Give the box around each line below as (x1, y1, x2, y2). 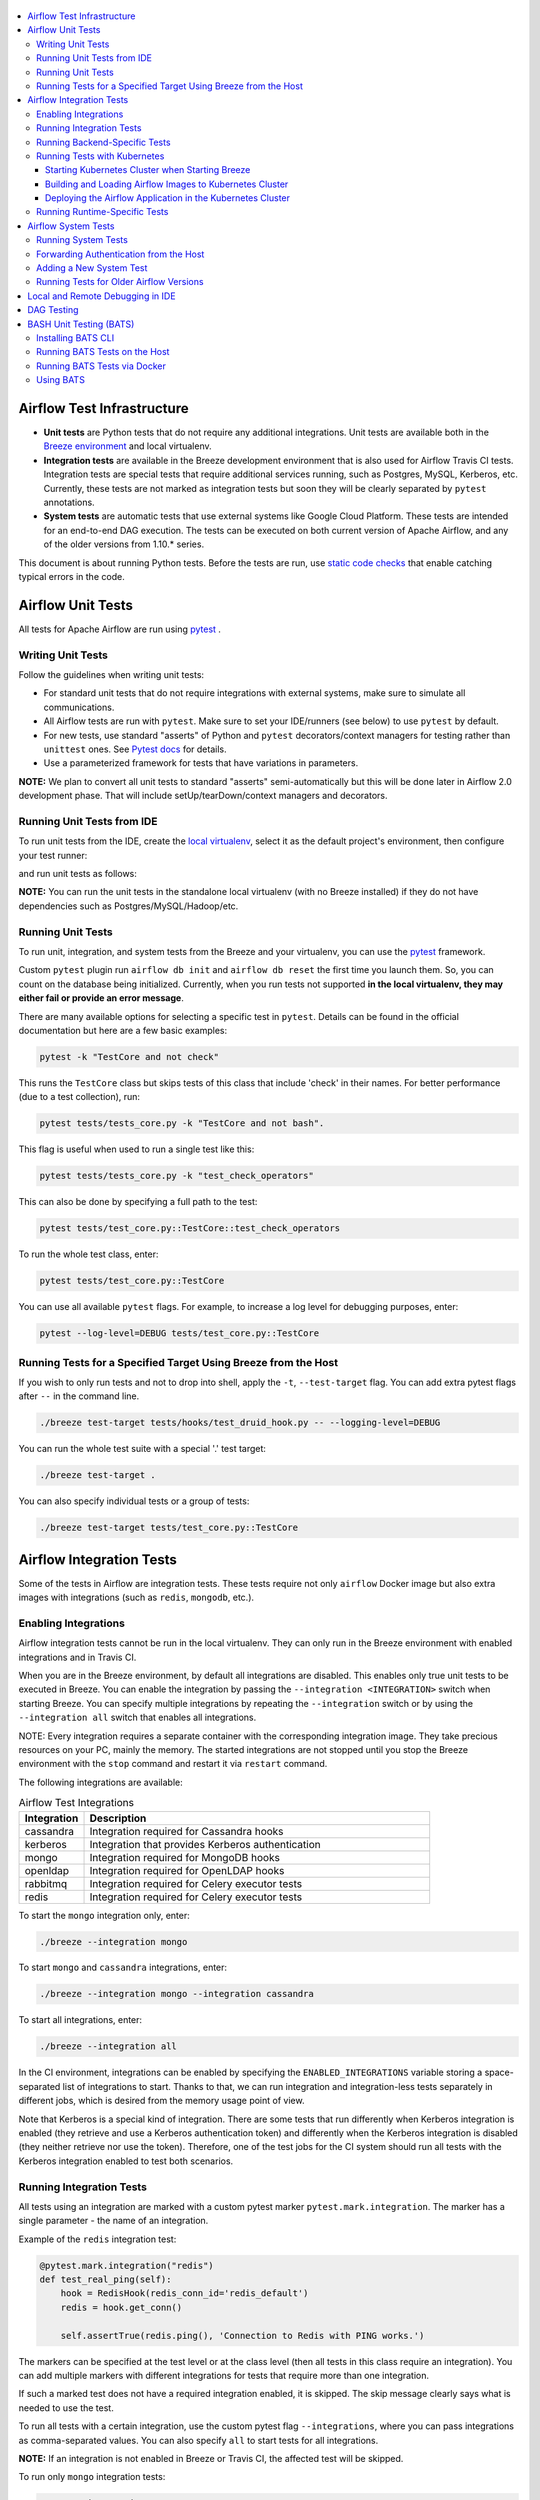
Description (89, 1811, 147, 1825)
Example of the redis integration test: (18, 2233, 177, 2245)
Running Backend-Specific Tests (36, 136, 171, 148)
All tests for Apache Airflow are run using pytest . (18, 623, 222, 635)
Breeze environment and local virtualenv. (43, 440, 212, 452)
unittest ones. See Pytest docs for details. (43, 743, 227, 755)
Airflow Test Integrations (18, 1796, 135, 1810)
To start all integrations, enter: (18, 2014, 143, 2026)
